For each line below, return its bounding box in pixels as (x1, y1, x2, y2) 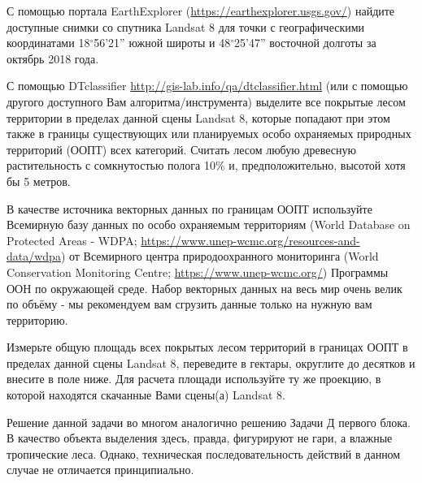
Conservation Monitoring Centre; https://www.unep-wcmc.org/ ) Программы (7, 263, 389, 280)
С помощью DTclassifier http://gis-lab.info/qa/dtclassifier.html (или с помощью (7, 77, 408, 94)
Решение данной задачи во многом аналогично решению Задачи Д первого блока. (7, 413, 411, 430)
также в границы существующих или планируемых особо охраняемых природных (7, 125, 411, 142)
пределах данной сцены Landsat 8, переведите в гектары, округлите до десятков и (7, 354, 415, 371)
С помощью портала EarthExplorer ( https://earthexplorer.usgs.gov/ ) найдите (7, 2, 395, 19)
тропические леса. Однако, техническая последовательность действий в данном (7, 445, 401, 462)
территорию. (7, 311, 68, 328)
